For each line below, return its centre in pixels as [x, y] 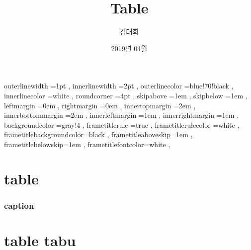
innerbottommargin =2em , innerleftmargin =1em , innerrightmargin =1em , [122, 115]
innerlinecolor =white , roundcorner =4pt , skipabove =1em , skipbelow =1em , [126, 95]
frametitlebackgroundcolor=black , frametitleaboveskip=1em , [98, 134]
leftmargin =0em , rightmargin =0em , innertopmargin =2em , [100, 105]
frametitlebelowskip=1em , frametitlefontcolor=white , [87, 144]
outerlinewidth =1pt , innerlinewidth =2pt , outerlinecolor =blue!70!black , [119, 86]
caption [19, 205]
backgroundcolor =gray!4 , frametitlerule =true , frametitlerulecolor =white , [122, 125]
